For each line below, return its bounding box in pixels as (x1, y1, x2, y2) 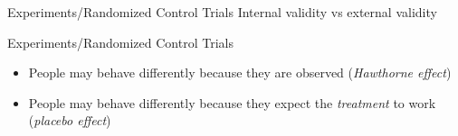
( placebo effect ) (28, 111, 111, 130)
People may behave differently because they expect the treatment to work (28, 93, 436, 112)
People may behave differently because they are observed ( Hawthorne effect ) (28, 63, 452, 82)
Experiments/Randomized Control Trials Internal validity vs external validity (7, 3, 437, 21)
